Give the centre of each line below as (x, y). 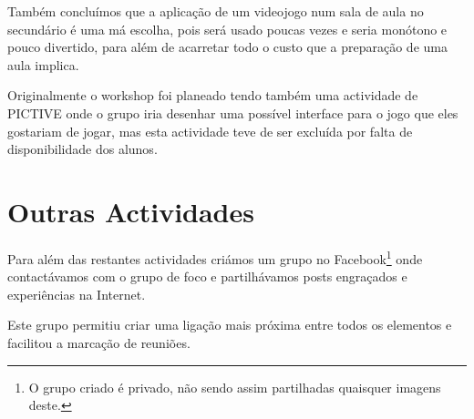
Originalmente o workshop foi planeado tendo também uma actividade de (213, 95)
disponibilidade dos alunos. (82, 149)
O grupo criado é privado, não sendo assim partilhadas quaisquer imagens (235, 387)
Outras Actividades (131, 211)
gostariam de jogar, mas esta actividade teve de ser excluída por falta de (210, 131)
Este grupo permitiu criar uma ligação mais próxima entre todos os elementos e (230, 325)
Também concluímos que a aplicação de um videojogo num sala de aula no (216, 11)
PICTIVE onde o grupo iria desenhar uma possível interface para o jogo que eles (233, 112)
